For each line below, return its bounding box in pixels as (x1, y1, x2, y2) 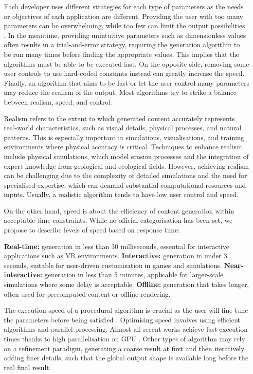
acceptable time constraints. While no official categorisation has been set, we (4, 215, 233, 225)
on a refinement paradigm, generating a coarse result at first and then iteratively (4, 343, 245, 353)
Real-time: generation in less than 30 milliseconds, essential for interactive (4, 241, 229, 251)
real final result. (4, 362, 51, 372)
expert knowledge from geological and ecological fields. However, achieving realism (4, 160, 249, 171)
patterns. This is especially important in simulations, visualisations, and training (4, 132, 244, 142)
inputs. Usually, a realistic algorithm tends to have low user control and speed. (4, 189, 238, 199)
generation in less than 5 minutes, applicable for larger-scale (44, 269, 224, 280)
